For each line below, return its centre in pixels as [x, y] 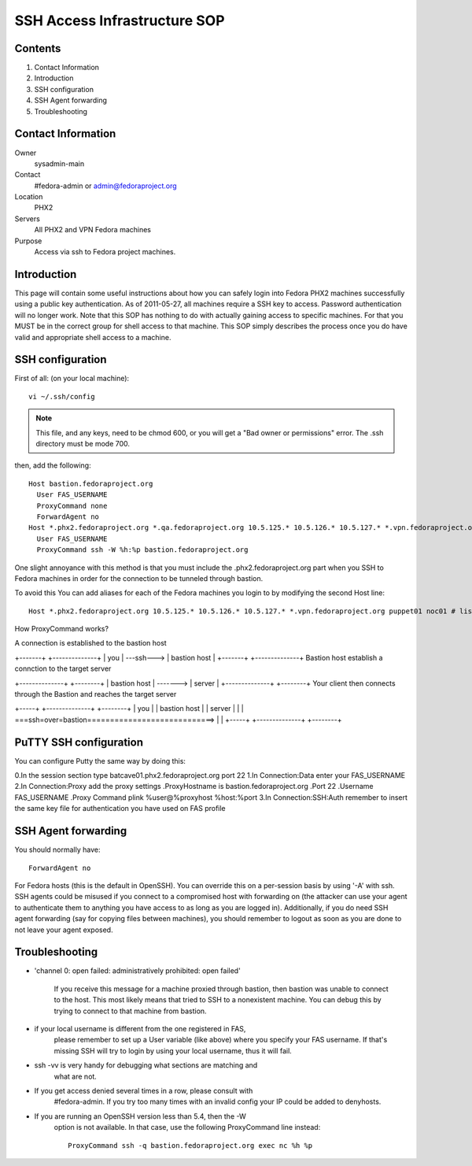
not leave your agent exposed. [64, 930]
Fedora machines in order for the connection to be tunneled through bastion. [139, 578]
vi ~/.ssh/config [62, 396]
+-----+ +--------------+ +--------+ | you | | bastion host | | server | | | [129, 709]
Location [29, 197]
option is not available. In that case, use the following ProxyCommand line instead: [187, 1127]
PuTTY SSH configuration [79, 742]
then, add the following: [53, 465]
